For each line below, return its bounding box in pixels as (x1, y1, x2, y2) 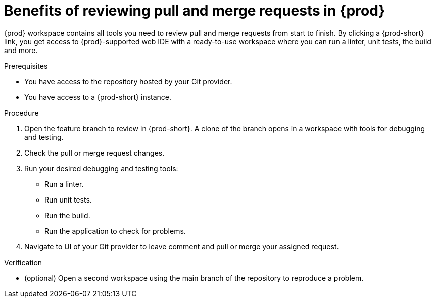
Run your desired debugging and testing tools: (24, 164, 178, 173)
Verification (4, 258, 42, 267)
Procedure (4, 108, 39, 117)
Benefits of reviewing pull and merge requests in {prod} (4, 2, 385, 19)
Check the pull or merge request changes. (24, 148, 165, 157)
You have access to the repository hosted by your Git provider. (24, 77, 232, 86)
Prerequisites (4, 61, 48, 70)
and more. (4, 45, 38, 55)
